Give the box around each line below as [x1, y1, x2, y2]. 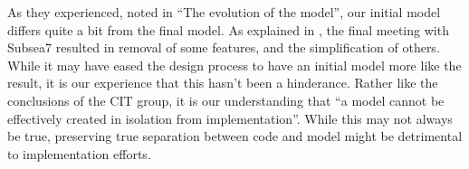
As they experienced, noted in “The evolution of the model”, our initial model [7, 3, 441, 21]
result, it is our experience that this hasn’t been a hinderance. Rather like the [7, 73, 438, 92]
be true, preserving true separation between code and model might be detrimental [7, 127, 463, 146]
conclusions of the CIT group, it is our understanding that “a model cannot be [7, 90, 445, 109]
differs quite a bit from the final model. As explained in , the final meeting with [7, 20, 449, 39]
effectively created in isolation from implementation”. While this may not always [7, 108, 453, 127]
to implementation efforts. [7, 144, 151, 163]
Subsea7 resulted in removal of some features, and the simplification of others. [7, 38, 440, 57]
